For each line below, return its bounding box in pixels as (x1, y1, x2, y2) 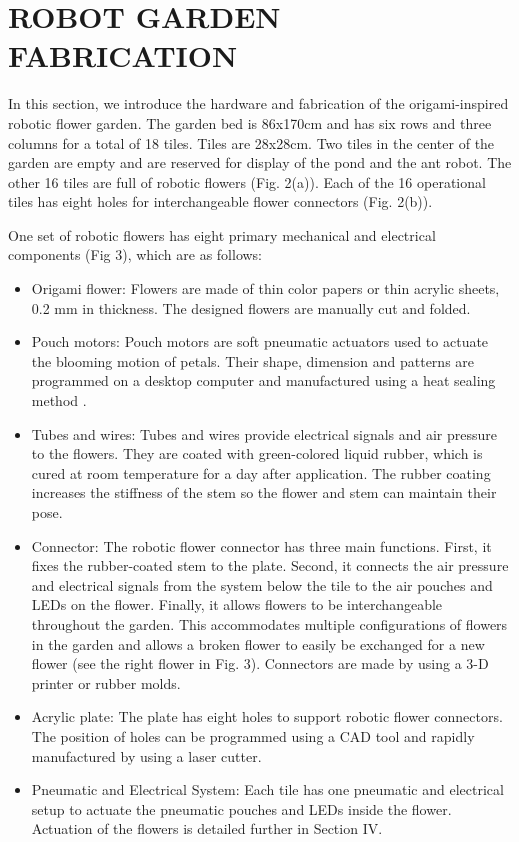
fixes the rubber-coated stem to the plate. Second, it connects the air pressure (31, 555, 509, 576)
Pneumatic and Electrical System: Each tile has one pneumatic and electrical (31, 779, 504, 800)
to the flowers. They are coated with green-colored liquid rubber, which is (31, 443, 483, 464)
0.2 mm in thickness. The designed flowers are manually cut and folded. (31, 297, 471, 318)
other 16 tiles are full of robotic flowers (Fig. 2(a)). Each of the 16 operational (8, 171, 486, 192)
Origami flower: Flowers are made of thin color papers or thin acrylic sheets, (31, 278, 500, 299)
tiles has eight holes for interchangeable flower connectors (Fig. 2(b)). (8, 191, 433, 212)
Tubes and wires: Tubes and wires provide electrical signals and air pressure (31, 423, 498, 444)
